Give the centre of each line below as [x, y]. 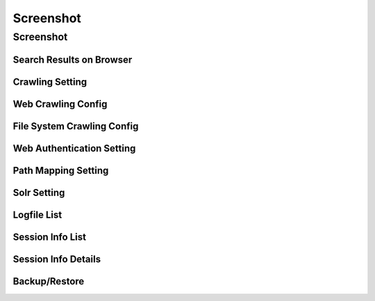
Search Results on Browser [73, 59]
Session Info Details [57, 259]
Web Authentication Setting [74, 148]
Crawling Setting [50, 82]
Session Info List [50, 237]
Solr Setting [39, 192]
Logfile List [37, 214]
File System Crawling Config [76, 126]
